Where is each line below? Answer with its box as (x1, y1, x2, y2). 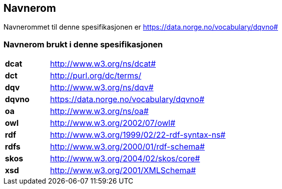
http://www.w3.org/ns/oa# (50, 106, 149, 116)
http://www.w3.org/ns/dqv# (50, 82, 154, 93)
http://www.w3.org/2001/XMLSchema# (50, 165, 196, 176)
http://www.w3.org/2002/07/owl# (50, 118, 176, 128)
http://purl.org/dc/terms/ (50, 71, 141, 81)
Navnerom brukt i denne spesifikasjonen (3, 39, 163, 49)
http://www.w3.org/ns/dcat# (50, 59, 156, 69)
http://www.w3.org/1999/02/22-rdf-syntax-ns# (50, 130, 226, 140)
